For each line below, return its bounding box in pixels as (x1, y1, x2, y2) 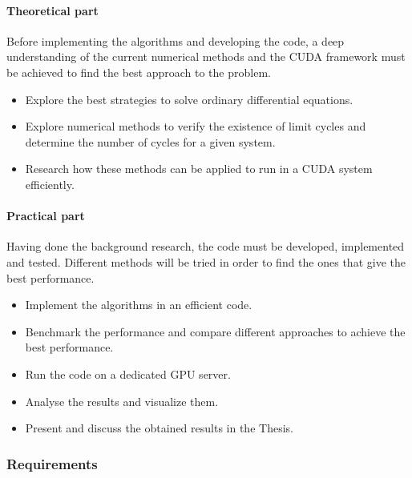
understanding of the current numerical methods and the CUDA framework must (6, 48, 406, 65)
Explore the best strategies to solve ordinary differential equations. (25, 90, 353, 107)
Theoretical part (6, 2, 99, 18)
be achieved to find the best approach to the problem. (6, 63, 271, 80)
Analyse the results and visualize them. (25, 392, 219, 409)
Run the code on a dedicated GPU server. (25, 365, 231, 382)
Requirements (6, 453, 98, 473)
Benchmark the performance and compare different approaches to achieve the (25, 323, 406, 339)
